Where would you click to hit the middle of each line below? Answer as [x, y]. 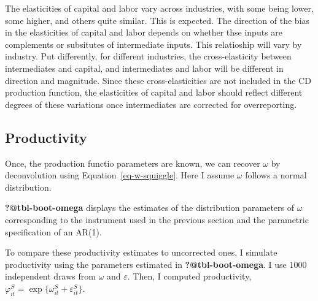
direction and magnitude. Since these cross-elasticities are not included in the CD [158, 80]
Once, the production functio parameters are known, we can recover [133, 163]
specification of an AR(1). [53, 231]
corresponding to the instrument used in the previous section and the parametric [157, 219]
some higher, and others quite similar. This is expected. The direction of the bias [157, 20]
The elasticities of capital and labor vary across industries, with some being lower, [159, 8]
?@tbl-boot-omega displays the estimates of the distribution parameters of [150, 208]
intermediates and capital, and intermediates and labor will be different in [144, 68]
